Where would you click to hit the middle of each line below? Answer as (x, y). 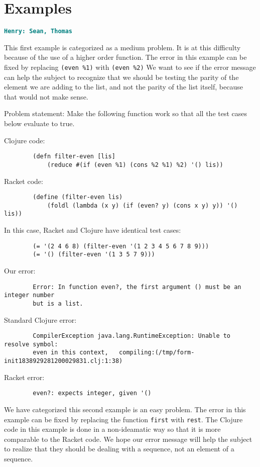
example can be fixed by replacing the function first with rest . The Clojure (123, 419)
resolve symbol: (31, 344)
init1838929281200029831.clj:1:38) (63, 361)
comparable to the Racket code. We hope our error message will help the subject (128, 439)
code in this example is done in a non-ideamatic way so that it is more (112, 429)
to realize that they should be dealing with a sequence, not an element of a (119, 449)
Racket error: (24, 377)
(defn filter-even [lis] (74, 157)
